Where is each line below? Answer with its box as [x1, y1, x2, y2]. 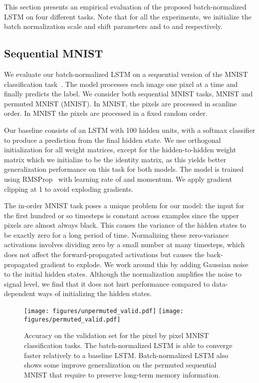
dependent [4, 288, 36, 299]
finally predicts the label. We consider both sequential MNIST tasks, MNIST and [4, 88, 253, 99]
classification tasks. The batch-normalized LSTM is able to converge [24, 340, 233, 350]
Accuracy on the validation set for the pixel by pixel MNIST [24, 330, 209, 341]
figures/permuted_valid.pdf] [24, 316, 121, 323]
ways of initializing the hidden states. [37, 288, 152, 299]
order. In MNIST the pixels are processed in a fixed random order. [4, 108, 208, 118]
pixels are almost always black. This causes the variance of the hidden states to [4, 220, 247, 230]
